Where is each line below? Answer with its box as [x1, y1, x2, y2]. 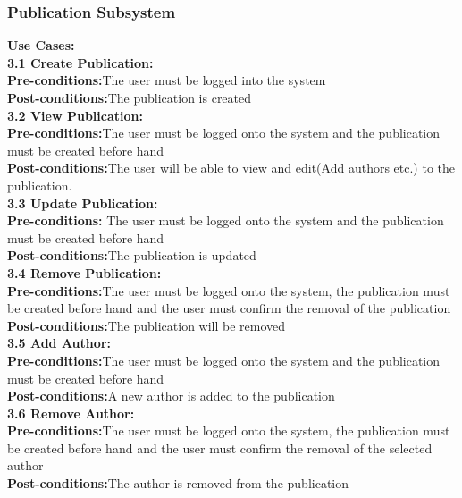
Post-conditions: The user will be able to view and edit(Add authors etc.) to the [7, 158, 456, 177]
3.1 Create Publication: [7, 53, 154, 72]
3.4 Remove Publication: [7, 263, 162, 282]
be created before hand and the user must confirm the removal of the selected [7, 438, 433, 457]
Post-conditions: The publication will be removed [7, 316, 286, 334]
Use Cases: [7, 36, 75, 55]
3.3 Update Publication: [7, 193, 158, 212]
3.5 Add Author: [7, 333, 111, 352]
